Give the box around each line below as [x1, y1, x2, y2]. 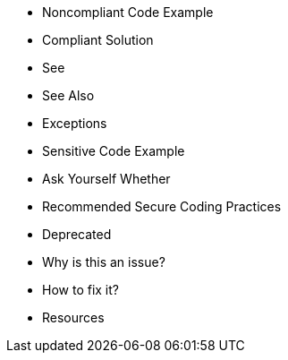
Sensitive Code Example [42, 143, 185, 159]
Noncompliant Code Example [42, 4, 214, 20]
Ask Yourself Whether [42, 171, 171, 186]
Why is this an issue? [42, 254, 165, 270]
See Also [42, 88, 95, 103]
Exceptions [42, 116, 107, 131]
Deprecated [42, 227, 112, 242]
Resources [42, 310, 105, 325]
